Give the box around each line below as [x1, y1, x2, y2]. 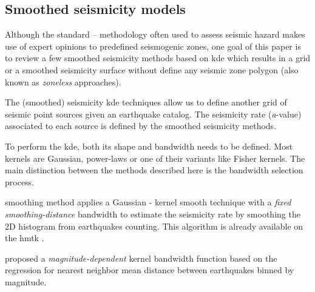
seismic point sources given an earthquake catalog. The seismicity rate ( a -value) [5, 107, 302, 120]
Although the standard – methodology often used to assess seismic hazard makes [5, 28, 305, 41]
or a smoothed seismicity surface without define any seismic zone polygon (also [5, 63, 299, 76]
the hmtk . [5, 231, 44, 244]
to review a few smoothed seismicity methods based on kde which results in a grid [5, 51, 311, 64]
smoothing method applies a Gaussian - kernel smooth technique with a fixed [5, 196, 291, 208]
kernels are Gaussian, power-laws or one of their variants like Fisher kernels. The [5, 151, 305, 164]
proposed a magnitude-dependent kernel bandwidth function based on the [5, 251, 277, 264]
